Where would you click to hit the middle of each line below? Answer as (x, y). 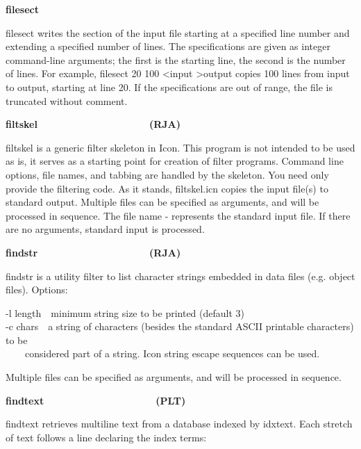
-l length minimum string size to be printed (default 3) (125, 312)
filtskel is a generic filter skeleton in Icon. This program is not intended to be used (180, 147)
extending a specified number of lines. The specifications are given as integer (168, 46)
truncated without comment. (67, 100)
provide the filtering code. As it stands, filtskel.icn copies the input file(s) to (167, 188)
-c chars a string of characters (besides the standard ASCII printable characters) (180, 326)
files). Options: (37, 289)
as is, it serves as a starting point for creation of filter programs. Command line (175, 161)
